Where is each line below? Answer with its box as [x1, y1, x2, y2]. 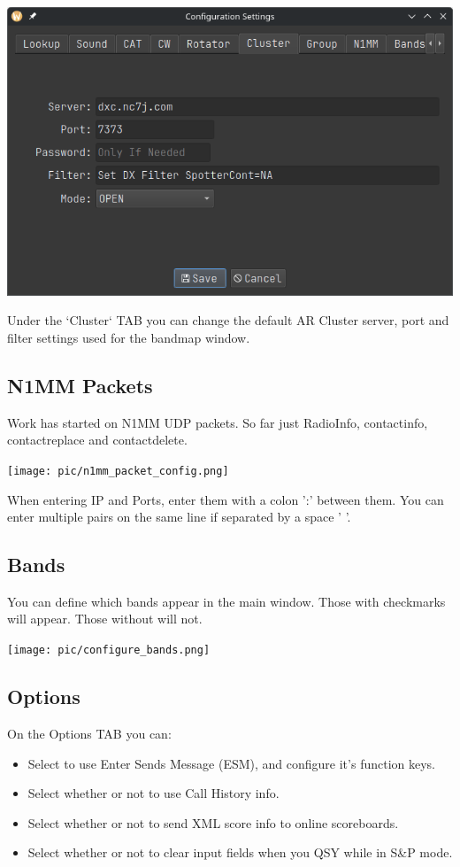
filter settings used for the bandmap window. [7, 328, 250, 346]
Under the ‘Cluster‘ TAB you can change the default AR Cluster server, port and [7, 311, 449, 329]
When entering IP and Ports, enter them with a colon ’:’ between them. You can [7, 490, 444, 508]
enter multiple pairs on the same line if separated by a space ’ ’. [7, 507, 351, 526]
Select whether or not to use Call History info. [27, 784, 280, 802]
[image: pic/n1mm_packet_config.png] [7, 464, 229, 477]
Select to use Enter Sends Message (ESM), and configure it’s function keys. [27, 754, 436, 772]
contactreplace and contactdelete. [7, 430, 188, 449]
